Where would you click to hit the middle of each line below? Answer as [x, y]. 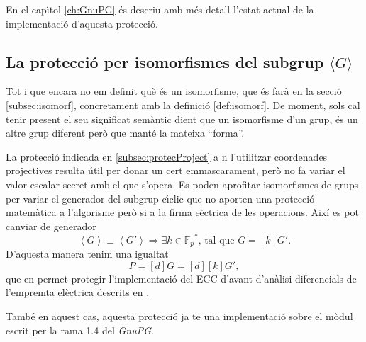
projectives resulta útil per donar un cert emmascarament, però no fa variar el [176, 170]
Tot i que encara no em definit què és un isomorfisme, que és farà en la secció [174, 91]
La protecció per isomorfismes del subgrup [165, 61]
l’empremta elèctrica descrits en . [78, 292]
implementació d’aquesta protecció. [82, 23]
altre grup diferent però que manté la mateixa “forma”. [125, 133]
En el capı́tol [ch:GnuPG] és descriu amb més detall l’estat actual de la [160, 9]
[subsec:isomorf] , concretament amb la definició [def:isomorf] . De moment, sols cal [183, 104]
